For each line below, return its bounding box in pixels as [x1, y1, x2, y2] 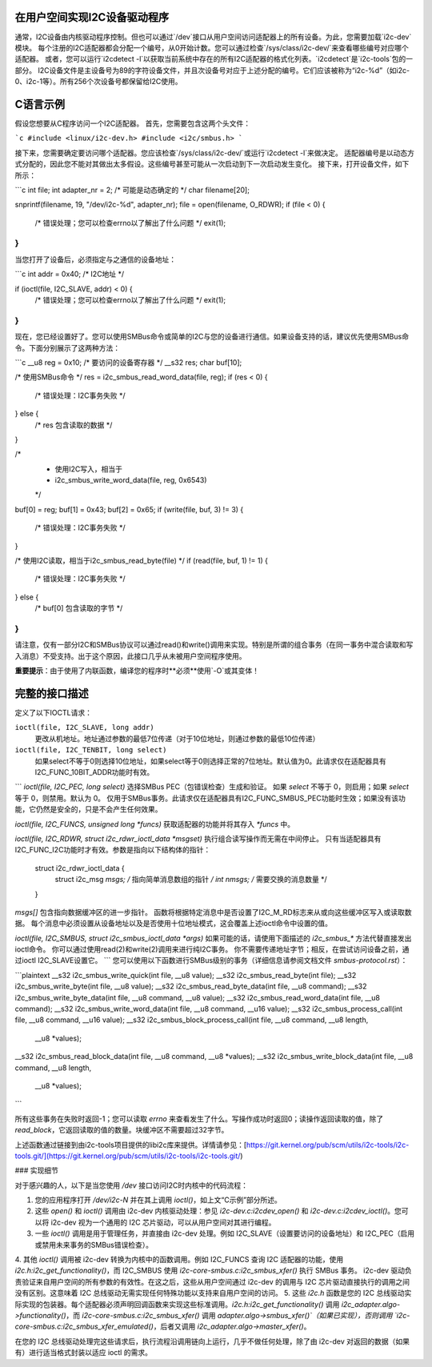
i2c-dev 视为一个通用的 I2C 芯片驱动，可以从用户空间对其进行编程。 [50, 1217, 276, 1227]
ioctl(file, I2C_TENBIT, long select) [14, 745, 167, 755]
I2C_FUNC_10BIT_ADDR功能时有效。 [34, 767, 154, 776]
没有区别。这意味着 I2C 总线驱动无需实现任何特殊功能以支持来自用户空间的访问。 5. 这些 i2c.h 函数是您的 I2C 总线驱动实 [14, 1289, 412, 1298]
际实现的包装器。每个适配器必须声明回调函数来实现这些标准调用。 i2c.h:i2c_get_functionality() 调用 [14, 1299, 340, 1309]
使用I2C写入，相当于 [54, 464, 123, 474]
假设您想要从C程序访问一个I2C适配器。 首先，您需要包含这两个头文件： [14, 118, 251, 128]
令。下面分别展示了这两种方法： [14, 343, 120, 352]
